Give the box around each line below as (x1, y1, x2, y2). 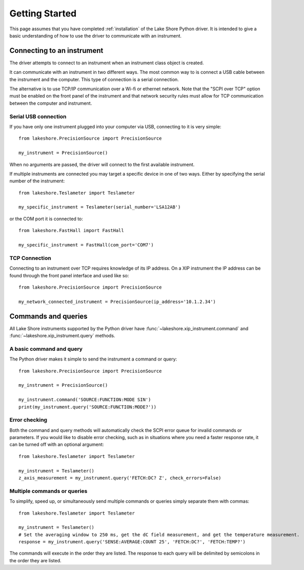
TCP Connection (9, 254, 51, 261)
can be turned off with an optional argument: (9, 442, 104, 448)
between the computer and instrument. (9, 100, 92, 106)
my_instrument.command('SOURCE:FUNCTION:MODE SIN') (18, 397, 151, 403)
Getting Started (9, 8, 77, 19)
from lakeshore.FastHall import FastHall (18, 227, 124, 234)
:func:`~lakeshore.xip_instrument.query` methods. (9, 333, 115, 339)
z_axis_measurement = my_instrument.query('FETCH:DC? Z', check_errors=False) (18, 475, 221, 481)
